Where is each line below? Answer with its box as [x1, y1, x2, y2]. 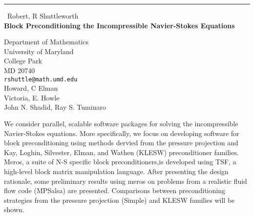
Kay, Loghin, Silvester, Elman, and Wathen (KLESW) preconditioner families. [4, 147, 239, 157]
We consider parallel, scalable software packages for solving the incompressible [4, 118, 238, 128]
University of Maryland [4, 46, 74, 56]
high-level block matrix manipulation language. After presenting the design [4, 166, 229, 176]
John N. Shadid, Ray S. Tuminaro [4, 102, 106, 112]
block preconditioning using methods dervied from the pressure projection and [4, 137, 238, 148]
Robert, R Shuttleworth [7, 11, 79, 20]
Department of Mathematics [4, 37, 88, 47]
